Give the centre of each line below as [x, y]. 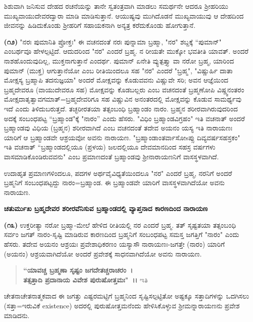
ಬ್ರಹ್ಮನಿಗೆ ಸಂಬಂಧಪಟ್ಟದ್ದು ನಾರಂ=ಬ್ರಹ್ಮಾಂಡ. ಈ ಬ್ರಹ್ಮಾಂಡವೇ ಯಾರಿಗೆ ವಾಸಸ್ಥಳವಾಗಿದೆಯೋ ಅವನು [115, 182]
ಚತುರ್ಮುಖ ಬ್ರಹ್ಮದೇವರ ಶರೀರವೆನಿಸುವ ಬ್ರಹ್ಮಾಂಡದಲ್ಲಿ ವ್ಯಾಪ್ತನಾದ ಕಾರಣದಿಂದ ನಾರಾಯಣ [106, 208]
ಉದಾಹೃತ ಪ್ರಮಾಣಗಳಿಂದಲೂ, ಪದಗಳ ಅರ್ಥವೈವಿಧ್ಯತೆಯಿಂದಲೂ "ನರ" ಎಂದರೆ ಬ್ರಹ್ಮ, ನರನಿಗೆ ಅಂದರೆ [118, 173]
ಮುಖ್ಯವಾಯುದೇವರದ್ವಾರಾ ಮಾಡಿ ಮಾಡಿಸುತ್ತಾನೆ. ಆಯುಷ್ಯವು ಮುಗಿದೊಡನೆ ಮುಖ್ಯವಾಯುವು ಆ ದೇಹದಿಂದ [124, 15]
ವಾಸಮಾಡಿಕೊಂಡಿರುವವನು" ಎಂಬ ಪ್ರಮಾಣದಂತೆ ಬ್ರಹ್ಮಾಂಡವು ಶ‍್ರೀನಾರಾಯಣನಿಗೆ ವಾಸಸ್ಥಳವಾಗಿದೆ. [111, 156]
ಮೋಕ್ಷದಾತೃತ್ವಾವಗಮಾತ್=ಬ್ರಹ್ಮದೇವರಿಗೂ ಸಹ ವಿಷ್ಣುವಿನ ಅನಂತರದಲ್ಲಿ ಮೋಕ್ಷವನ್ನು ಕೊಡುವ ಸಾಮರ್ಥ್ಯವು [123, 99]
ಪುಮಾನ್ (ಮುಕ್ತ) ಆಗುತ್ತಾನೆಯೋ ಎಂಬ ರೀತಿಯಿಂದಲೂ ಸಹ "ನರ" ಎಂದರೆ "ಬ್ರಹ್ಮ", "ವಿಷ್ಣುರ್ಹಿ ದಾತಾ [118, 70]
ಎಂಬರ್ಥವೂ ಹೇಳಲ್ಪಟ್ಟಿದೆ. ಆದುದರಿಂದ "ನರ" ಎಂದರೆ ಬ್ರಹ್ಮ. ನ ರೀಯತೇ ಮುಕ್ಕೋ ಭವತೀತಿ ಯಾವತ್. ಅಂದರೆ [126, 51]
